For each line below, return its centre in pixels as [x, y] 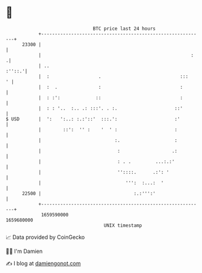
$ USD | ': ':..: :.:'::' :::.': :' [93, 119]
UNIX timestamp [123, 225]
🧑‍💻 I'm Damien [24, 251]
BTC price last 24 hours [124, 29]
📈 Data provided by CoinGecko [45, 237]
